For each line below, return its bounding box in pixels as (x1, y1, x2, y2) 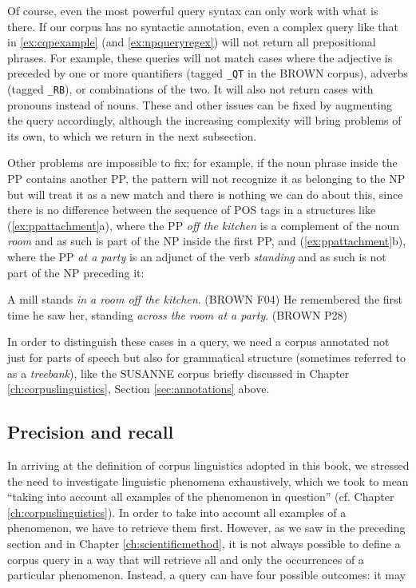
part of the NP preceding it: (7, 264, 145, 280)
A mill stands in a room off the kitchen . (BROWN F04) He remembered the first (7, 291, 403, 308)
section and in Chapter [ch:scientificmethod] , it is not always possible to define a (7, 534, 401, 551)
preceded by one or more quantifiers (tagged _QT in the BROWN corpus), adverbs (7, 65, 408, 81)
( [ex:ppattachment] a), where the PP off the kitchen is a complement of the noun (7, 217, 400, 233)
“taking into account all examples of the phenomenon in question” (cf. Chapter (7, 488, 394, 505)
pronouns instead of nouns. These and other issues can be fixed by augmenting (7, 96, 393, 113)
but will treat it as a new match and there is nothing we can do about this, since (7, 185, 403, 202)
